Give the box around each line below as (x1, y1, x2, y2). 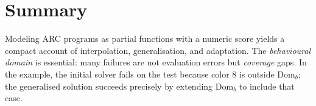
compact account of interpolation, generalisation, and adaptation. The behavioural (5, 44, 311, 56)
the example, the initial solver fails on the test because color (5, 67, 230, 80)
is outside (239, 67, 275, 80)
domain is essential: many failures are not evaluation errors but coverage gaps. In (5, 56, 307, 68)
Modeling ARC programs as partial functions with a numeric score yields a (5, 32, 285, 45)
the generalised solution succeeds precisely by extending (5, 79, 213, 92)
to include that (239, 79, 295, 92)
